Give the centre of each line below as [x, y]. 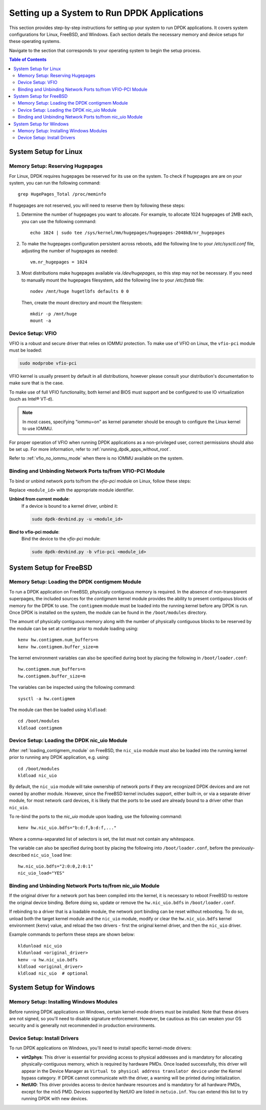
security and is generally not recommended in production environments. [83, 1026]
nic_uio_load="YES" [41, 873]
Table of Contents [28, 60]
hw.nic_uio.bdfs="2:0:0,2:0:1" [56, 866]
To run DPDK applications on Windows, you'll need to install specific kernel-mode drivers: [100, 1048]
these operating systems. [35, 41]
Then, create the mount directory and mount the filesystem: [82, 302]
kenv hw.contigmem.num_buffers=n [58, 640]
